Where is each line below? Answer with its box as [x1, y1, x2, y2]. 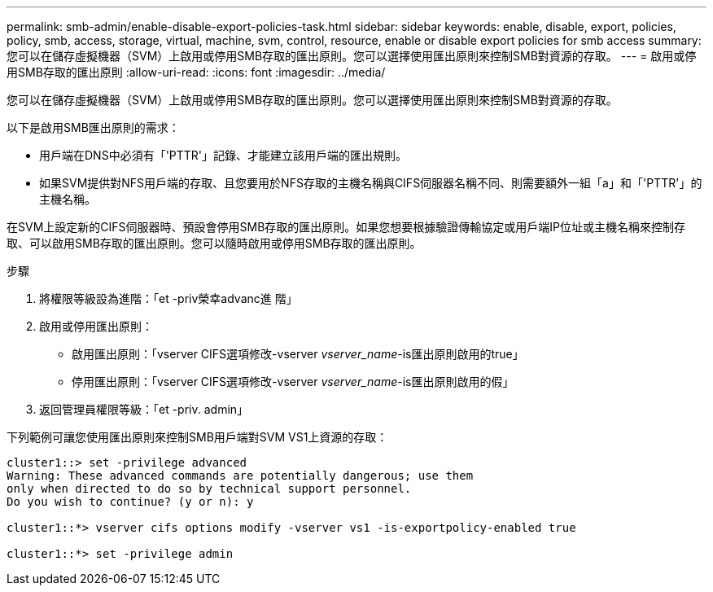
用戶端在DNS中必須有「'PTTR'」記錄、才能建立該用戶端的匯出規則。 [39, 148, 408, 162]
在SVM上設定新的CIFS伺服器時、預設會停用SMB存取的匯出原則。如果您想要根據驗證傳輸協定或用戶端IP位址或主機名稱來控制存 [7, 220, 686, 234]
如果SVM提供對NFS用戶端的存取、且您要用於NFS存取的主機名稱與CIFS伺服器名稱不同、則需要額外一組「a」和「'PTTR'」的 [39, 176, 702, 190]
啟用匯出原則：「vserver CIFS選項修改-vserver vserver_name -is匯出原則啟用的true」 [72, 347, 524, 361]
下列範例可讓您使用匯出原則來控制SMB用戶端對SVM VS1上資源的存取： [7, 430, 388, 444]
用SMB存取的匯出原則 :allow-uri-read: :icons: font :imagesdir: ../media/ [7, 65, 386, 79]
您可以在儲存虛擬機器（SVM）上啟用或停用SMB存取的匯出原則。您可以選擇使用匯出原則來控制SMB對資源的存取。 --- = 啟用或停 [7, 49, 697, 63]
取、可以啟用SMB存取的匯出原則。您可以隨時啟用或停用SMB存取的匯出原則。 [7, 236, 422, 250]
